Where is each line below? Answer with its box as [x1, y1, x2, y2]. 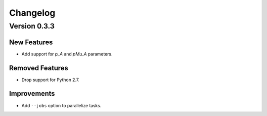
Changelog [9, 7, 55, 18]
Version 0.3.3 [9, 22, 55, 30]
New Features [9, 38, 53, 46]
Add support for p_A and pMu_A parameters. [21, 51, 113, 57]
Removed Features [9, 64, 69, 72]
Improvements [9, 89, 55, 98]
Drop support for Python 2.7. [21, 77, 80, 83]
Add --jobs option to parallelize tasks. [21, 102, 101, 108]
